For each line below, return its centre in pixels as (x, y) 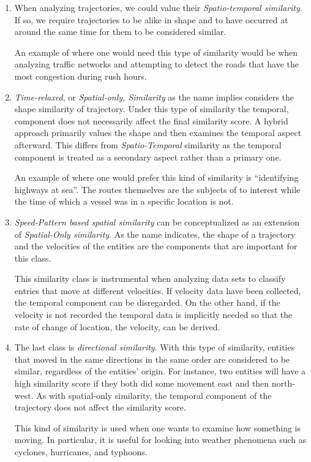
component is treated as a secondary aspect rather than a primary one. (148, 157)
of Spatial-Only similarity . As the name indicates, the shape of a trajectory (155, 234)
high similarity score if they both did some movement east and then (142, 383)
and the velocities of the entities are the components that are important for (156, 246)
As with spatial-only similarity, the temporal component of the (154, 395)
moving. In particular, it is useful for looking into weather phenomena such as (160, 440)
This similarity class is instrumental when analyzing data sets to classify (150, 278)
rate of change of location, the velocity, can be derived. (117, 326)
